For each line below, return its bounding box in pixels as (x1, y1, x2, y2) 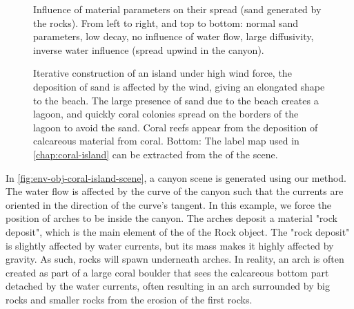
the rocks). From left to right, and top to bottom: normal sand (33, 15, 298, 30)
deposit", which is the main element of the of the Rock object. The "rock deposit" (6, 224, 350, 238)
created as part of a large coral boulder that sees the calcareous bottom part (6, 265, 329, 279)
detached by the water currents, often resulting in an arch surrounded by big (6, 279, 330, 293)
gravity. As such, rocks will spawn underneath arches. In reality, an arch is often (6, 252, 344, 266)
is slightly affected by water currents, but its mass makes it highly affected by (6, 238, 334, 252)
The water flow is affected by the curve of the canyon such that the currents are (6, 184, 344, 198)
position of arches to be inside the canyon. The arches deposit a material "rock (6, 211, 337, 225)
